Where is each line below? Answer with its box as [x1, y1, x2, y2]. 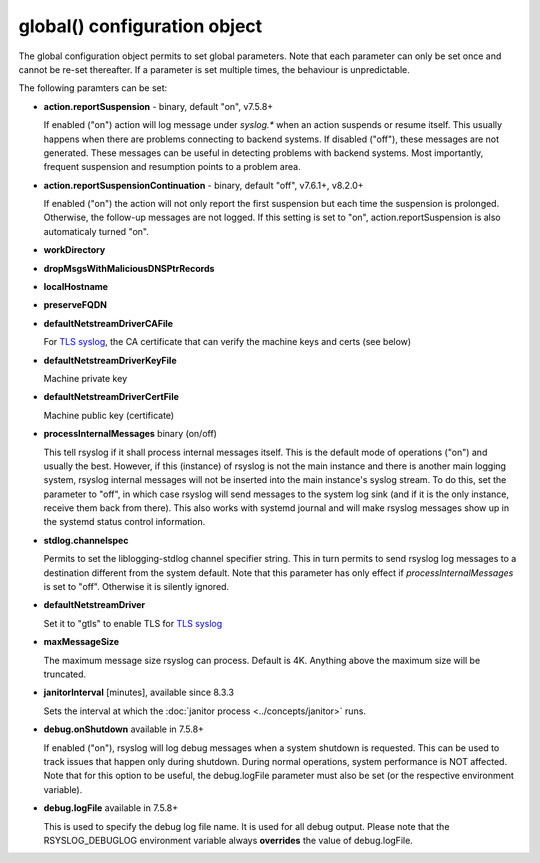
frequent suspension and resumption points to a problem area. [43, 161, 301, 173]
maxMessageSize [43, 636, 120, 648]
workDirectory [43, 244, 106, 256]
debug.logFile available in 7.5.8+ [43, 802, 179, 814]
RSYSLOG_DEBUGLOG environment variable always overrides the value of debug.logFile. [43, 834, 414, 846]
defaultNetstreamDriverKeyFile [43, 354, 177, 366]
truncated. [43, 668, 87, 680]
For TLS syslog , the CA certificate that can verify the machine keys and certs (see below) [43, 336, 412, 348]
